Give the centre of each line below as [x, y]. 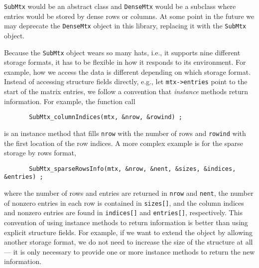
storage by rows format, [40, 153]
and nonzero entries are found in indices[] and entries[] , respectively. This [123, 212]
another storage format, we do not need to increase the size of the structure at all [129, 242]
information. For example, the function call [70, 101]
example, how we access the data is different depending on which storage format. [128, 71]
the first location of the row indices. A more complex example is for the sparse [124, 143]
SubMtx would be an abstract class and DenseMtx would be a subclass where [120, 6]
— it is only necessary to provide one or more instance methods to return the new [129, 251]
